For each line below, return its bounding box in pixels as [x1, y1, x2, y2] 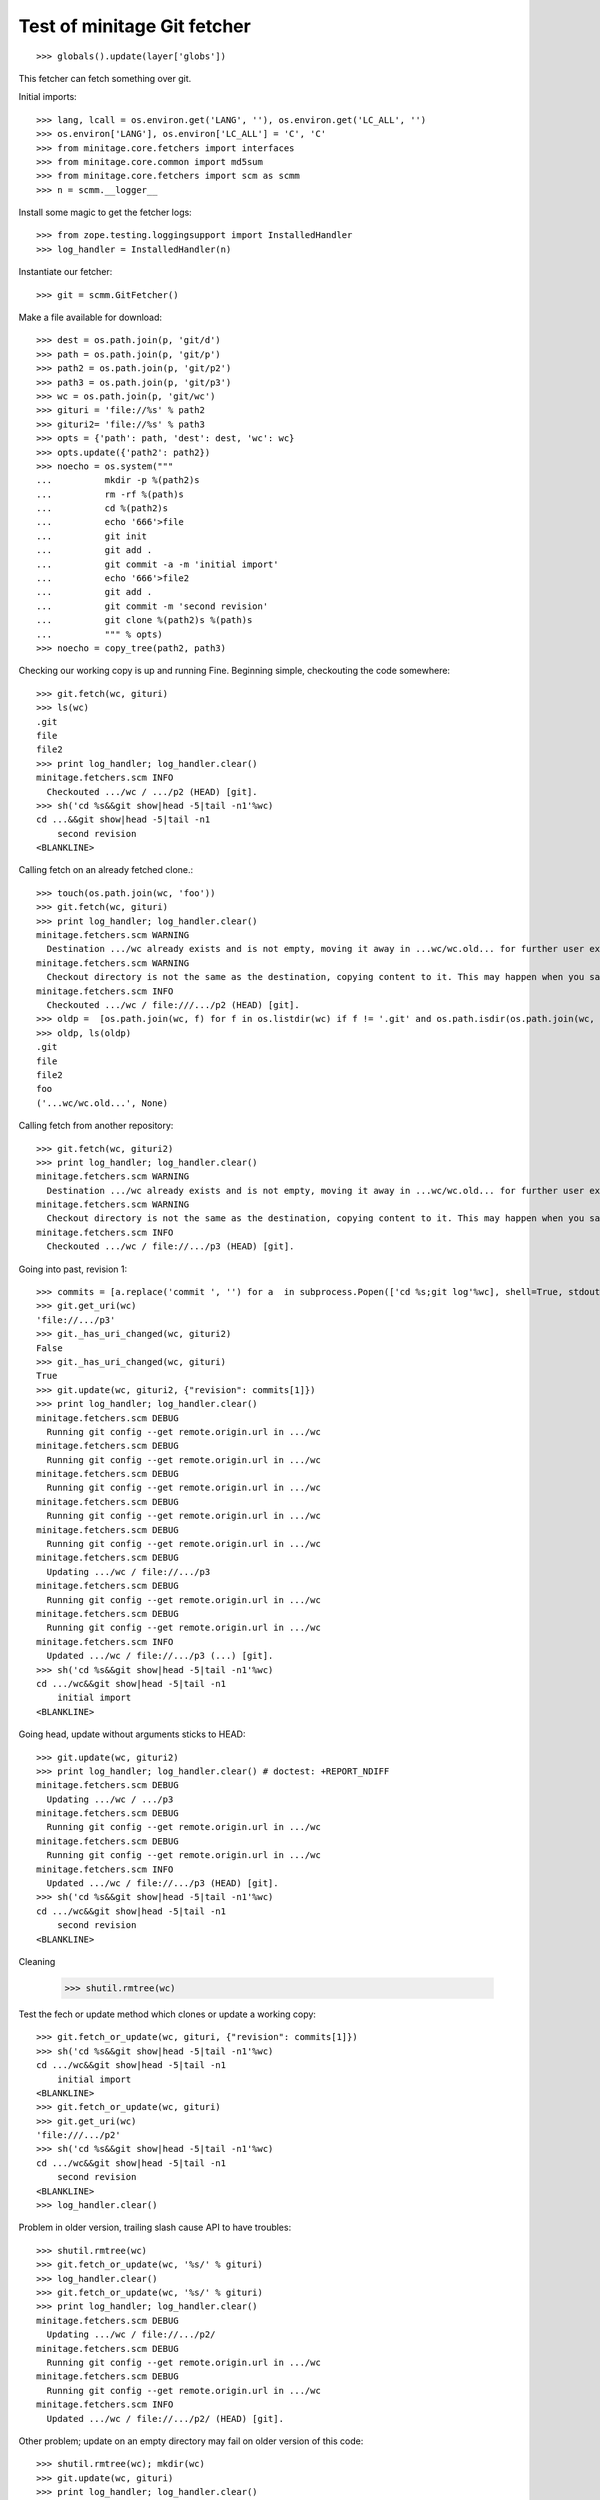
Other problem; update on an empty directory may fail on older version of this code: [18, 2435, 364, 2447]
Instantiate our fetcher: [18, 266, 113, 278]
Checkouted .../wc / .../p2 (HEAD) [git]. [46, 786, 259, 797]
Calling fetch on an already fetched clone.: [18, 864, 194, 876]
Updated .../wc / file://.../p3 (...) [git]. [46, 1650, 274, 1662]
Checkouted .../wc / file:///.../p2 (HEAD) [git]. [46, 999, 300, 1010]
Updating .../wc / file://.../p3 [46, 1566, 211, 1577]
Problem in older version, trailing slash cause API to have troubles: [18, 2221, 292, 2234]
